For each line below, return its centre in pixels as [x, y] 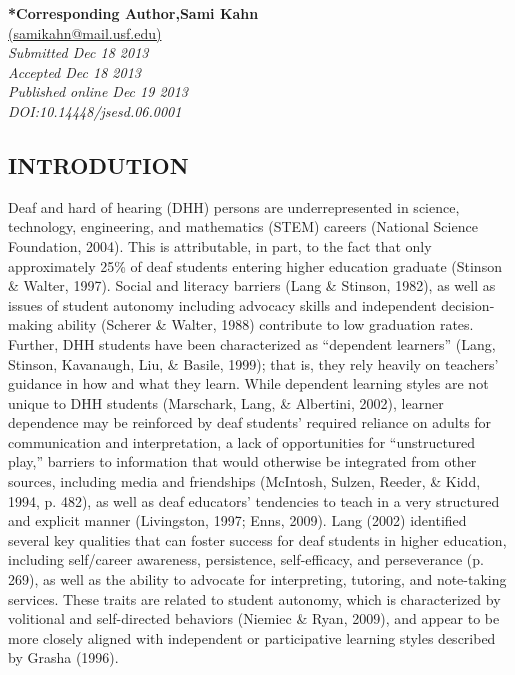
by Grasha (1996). [63, 657]
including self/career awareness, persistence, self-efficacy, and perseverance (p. [246, 559]
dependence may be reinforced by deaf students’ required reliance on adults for [250, 422]
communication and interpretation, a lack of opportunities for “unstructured [242, 441]
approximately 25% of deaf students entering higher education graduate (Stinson [255, 265]
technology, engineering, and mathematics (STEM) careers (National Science [243, 226]
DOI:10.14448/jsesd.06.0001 [95, 110]
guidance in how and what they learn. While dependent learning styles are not [248, 383]
